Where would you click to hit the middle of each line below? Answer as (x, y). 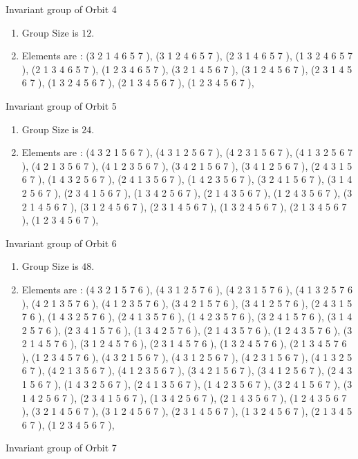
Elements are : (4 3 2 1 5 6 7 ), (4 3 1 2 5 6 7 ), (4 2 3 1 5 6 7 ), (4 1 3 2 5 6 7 (187, 152)
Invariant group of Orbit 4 (61, 9)
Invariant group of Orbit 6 (61, 243)
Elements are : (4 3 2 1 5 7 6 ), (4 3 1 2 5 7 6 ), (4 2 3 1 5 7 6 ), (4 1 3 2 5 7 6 (187, 289)
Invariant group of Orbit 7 (61, 448)
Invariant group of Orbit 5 (61, 105)
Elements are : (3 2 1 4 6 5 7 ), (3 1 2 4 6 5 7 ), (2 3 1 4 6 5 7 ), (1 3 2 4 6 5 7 (187, 56)
